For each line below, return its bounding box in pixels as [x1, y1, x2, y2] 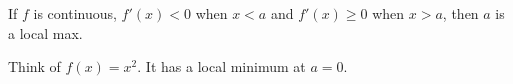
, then [442, 3, 479, 23]
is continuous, [33, 3, 117, 23]
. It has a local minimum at [137, 56, 306, 77]
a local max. [8, 22, 83, 43]
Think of [8, 56, 61, 77]
